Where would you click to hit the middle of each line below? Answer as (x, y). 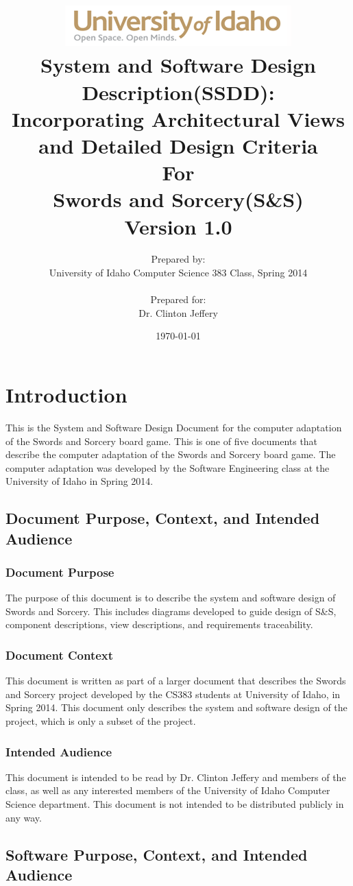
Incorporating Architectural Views (178, 118)
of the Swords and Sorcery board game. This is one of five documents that (162, 441)
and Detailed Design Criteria (178, 145)
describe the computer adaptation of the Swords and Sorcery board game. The (171, 454)
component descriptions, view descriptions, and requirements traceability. (159, 624)
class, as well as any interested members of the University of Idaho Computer (168, 790)
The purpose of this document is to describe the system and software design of (171, 598)
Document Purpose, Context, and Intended (163, 518)
